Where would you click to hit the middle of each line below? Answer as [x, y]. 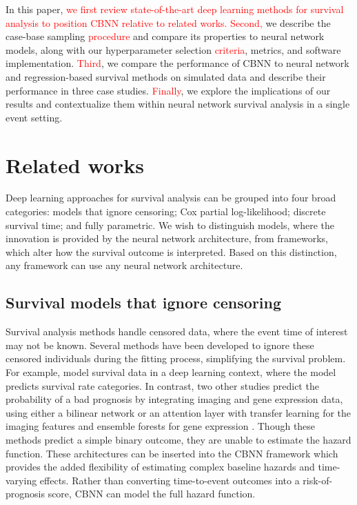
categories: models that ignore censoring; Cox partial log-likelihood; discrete [166, 211]
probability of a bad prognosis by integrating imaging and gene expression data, [174, 399]
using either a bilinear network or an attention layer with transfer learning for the [178, 412]
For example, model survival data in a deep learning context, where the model [171, 372]
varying [21, 480]
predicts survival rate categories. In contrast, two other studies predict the [162, 385]
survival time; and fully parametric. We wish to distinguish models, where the [170, 225]
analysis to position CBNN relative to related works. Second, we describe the [168, 22]
